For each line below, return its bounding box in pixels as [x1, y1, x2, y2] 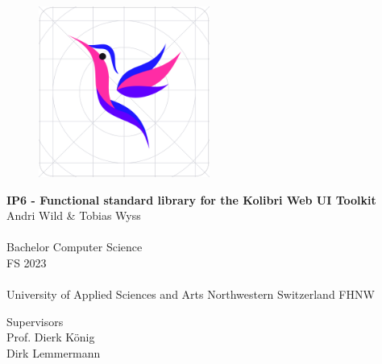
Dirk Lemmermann [6, 344, 101, 361]
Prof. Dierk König [6, 329, 95, 345]
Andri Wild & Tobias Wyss [6, 207, 141, 224]
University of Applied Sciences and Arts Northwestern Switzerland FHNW [6, 286, 375, 303]
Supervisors [6, 312, 64, 329]
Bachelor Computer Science [6, 238, 143, 255]
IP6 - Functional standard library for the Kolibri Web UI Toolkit [6, 191, 376, 208]
